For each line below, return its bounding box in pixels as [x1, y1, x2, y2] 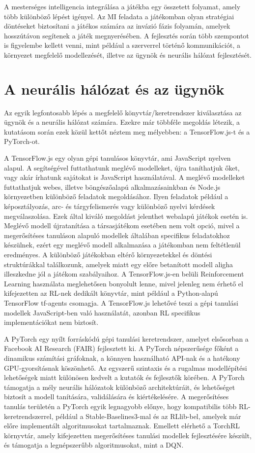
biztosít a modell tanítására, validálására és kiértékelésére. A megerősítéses [4, 391, 229, 402]
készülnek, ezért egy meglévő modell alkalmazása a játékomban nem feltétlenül [4, 240, 241, 250]
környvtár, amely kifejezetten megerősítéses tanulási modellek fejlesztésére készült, [4, 430, 252, 440]
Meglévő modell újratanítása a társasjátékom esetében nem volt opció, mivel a [4, 220, 240, 231]
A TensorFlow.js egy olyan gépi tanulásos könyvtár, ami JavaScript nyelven [4, 153, 231, 163]
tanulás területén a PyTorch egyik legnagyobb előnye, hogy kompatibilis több [4, 401, 237, 411]
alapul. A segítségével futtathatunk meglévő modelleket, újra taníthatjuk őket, [4, 162, 240, 173]
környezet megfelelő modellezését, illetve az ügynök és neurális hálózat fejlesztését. [4, 49, 252, 60]
